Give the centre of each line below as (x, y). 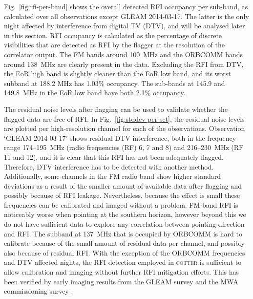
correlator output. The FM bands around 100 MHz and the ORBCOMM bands (124, 54)
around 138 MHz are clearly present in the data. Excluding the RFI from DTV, (124, 64)
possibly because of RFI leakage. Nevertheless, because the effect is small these (122, 195)
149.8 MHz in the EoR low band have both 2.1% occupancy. (95, 93)
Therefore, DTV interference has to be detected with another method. (109, 166)
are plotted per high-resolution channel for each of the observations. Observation (125, 128)
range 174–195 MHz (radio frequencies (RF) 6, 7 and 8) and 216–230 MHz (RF (124, 147)
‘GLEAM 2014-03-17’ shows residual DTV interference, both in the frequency (120, 138)
